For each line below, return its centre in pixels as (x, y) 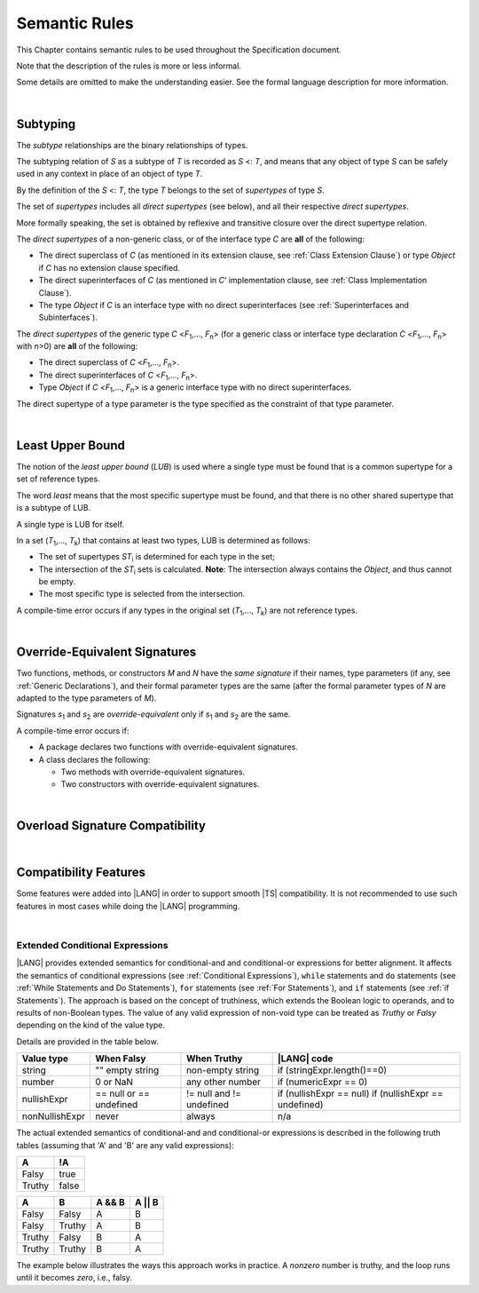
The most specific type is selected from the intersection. (142, 594)
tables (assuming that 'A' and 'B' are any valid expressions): (125, 1145)
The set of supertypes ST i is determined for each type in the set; (157, 558)
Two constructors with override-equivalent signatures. (160, 784)
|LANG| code (305, 1059)
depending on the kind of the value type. (91, 1025)
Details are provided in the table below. (87, 1041)
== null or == (122, 1094)
